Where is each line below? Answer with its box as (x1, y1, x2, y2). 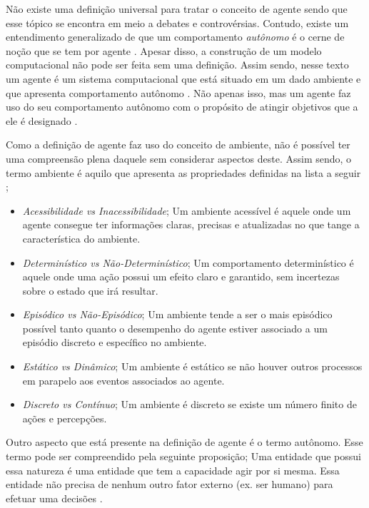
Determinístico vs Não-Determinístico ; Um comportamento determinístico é (22, 255, 354, 270)
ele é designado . (6, 113, 78, 128)
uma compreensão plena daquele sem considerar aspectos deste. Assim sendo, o (6, 151, 352, 166)
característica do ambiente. (22, 230, 141, 245)
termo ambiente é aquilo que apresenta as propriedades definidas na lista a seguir (6, 165, 361, 180)
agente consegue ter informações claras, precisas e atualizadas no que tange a (22, 217, 360, 232)
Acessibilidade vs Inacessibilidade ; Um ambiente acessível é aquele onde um (22, 203, 351, 218)
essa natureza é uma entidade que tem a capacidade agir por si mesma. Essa (6, 462, 340, 477)
